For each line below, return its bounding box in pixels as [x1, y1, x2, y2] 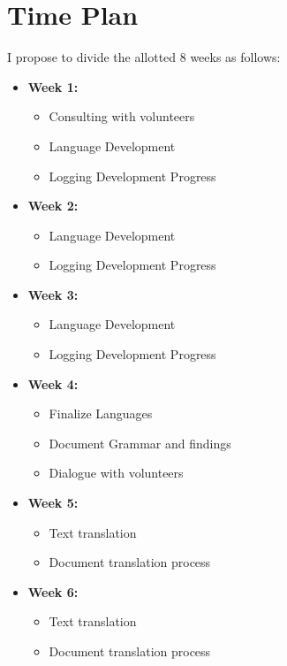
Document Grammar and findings [49, 433, 231, 452]
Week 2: [27, 196, 79, 215]
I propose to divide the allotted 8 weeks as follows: [7, 48, 281, 66]
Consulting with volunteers [49, 107, 195, 126]
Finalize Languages [49, 404, 153, 423]
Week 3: [27, 285, 79, 303]
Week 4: [27, 374, 79, 393]
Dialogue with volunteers [49, 463, 184, 482]
